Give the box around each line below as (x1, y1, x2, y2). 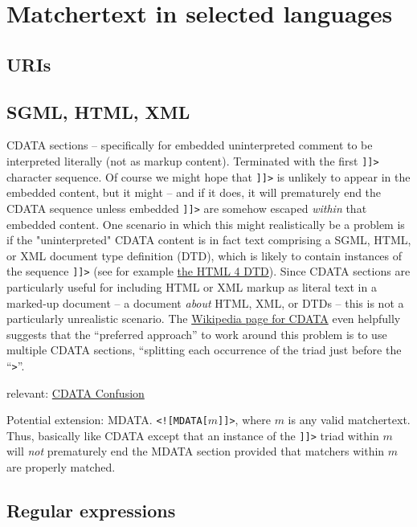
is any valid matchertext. (288, 411, 411, 428)
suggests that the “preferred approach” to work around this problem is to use (6, 325, 387, 342)
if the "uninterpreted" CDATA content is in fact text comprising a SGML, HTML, (6, 231, 411, 248)
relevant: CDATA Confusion (6, 384, 145, 401)
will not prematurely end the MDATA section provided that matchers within (6, 443, 385, 460)
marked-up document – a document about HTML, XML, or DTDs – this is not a (6, 294, 404, 311)
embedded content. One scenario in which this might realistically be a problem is (6, 215, 405, 232)
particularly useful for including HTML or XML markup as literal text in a (6, 278, 377, 295)
